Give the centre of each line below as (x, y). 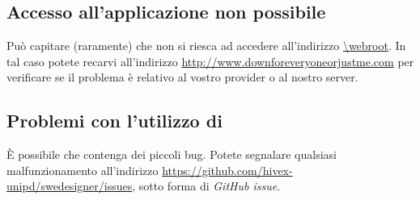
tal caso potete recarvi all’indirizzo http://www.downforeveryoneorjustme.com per (210, 61)
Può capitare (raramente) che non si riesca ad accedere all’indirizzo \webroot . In (206, 46)
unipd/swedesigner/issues (70, 186)
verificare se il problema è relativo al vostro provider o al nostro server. (182, 77)
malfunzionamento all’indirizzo (83, 170)
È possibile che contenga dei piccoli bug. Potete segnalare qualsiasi (172, 154)
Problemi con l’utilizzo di (115, 121)
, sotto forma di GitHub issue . (206, 186)
